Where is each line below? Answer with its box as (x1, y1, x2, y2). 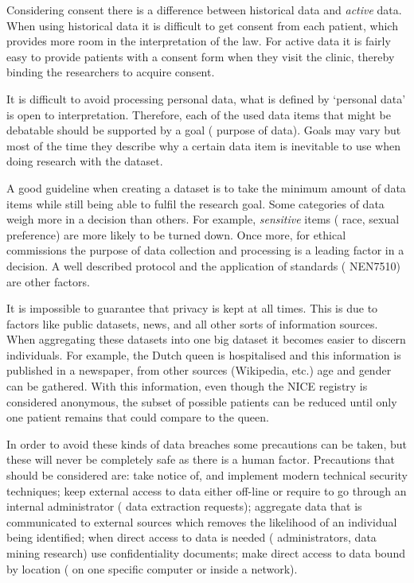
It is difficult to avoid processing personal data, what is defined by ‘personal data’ (6, 90, 406, 107)
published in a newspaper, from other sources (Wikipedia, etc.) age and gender (6, 362, 392, 379)
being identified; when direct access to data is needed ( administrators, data (6, 529, 377, 546)
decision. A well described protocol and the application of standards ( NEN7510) (6, 257, 400, 274)
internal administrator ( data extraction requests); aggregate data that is (6, 498, 362, 515)
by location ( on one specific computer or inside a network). (6, 560, 298, 577)
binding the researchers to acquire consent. (6, 64, 215, 80)
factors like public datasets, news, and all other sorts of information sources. (6, 315, 378, 332)
